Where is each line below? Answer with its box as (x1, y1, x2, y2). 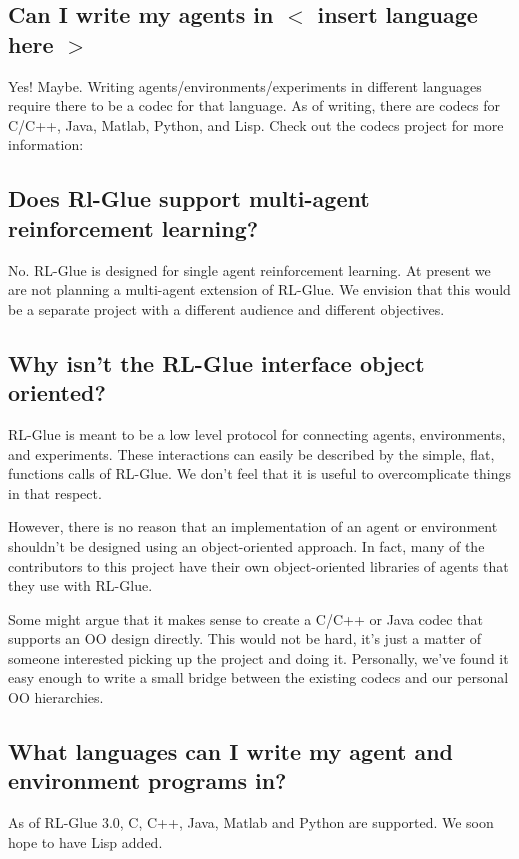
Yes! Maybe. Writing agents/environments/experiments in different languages (8, 75, 482, 96)
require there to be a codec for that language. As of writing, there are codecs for (8, 95, 500, 116)
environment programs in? (8, 765, 287, 796)
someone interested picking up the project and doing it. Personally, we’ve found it (8, 647, 509, 668)
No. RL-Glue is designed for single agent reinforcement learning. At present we (8, 259, 491, 280)
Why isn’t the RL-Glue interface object (8, 347, 425, 378)
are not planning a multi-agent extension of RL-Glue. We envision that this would (8, 279, 511, 300)
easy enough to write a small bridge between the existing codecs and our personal (8, 667, 509, 688)
